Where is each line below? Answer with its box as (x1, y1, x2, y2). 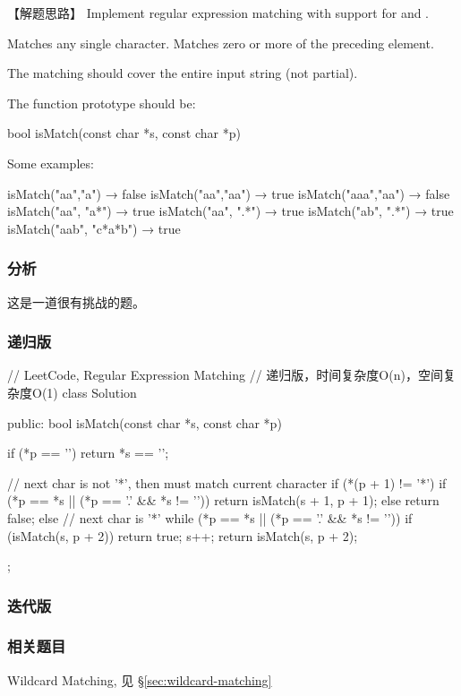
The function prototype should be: (7, 93, 196, 112)
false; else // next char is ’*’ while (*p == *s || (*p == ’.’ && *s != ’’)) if (7, 508, 413, 527)
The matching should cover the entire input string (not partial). (7, 64, 358, 82)
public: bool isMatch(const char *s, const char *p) (7, 413, 282, 432)
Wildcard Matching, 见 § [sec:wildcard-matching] (7, 670, 272, 689)
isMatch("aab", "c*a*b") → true (7, 219, 181, 237)
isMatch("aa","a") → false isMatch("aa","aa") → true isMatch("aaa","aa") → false (7, 184, 450, 202)
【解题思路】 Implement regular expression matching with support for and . (7, 4, 430, 21)
